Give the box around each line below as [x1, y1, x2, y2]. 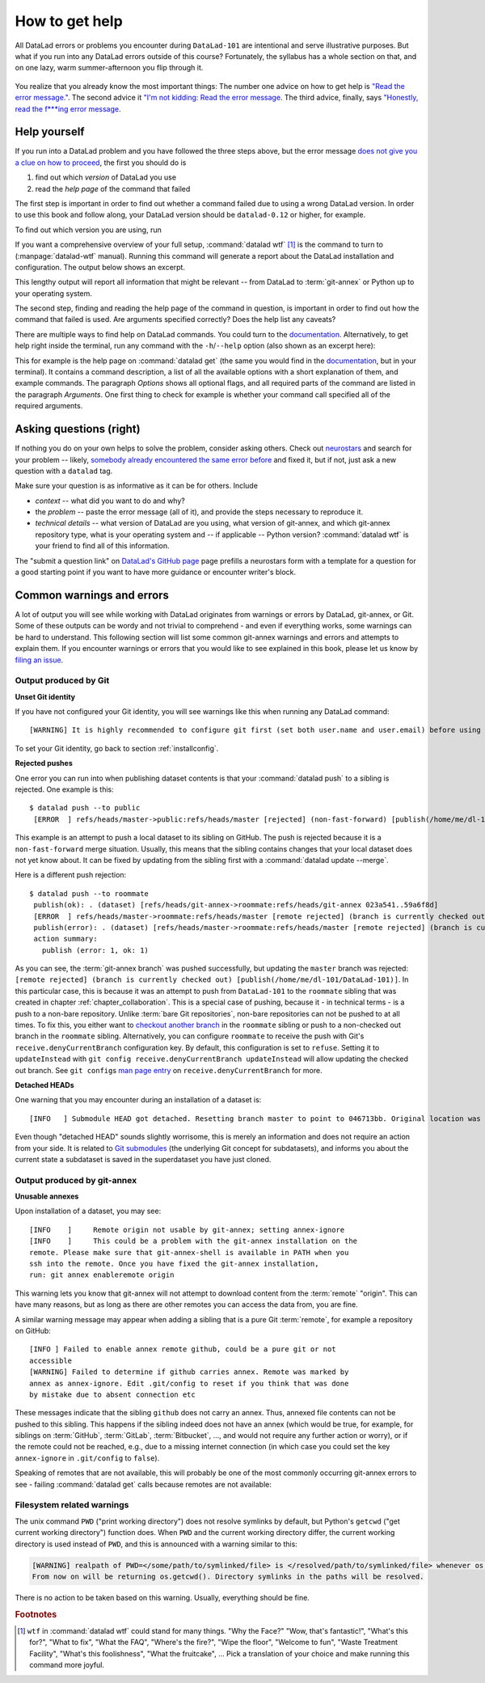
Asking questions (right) [15, 422, 141, 436]
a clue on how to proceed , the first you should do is [15, 158, 187, 167]
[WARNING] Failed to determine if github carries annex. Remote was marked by [29, 1368, 349, 1376]
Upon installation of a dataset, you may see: [15, 1206, 162, 1216]
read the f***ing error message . [15, 104, 121, 113]
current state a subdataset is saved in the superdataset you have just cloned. [15, 1154, 272, 1164]
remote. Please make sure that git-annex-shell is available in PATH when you [29, 1248, 349, 1257]
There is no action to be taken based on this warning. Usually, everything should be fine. [15, 1592, 310, 1602]
